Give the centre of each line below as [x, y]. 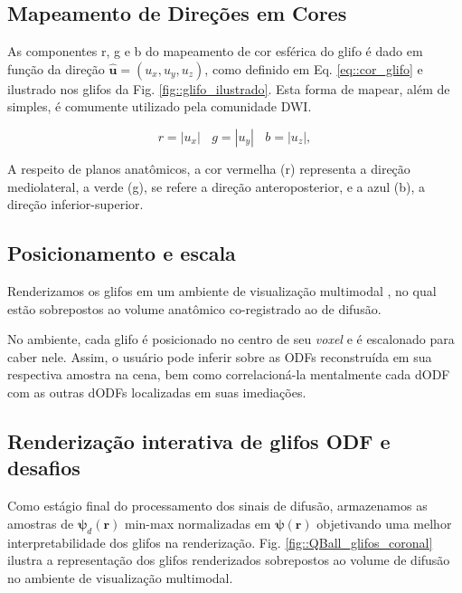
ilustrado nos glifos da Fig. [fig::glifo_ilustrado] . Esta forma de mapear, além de [229, 88]
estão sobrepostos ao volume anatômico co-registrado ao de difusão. [194, 308]
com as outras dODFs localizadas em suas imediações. [157, 392]
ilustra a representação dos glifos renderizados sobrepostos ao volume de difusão [229, 560]
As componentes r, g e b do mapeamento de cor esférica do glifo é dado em [215, 51]
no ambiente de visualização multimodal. [120, 577]
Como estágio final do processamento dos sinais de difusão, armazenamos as [217, 506]
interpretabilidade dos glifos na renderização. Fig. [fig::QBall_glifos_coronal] [220, 542]
